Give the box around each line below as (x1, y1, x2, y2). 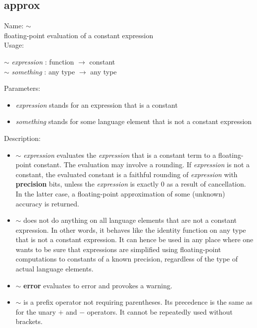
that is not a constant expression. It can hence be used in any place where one (15, 234, 254, 245)
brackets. (15, 316, 43, 327)
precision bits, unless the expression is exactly (15, 179, 159, 189)
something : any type (11, 66, 75, 76)
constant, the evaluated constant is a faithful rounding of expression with (15, 169, 238, 179)
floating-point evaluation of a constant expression (4, 30, 154, 40)
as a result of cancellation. (166, 179, 246, 189)
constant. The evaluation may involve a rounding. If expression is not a (34, 159, 250, 170)
